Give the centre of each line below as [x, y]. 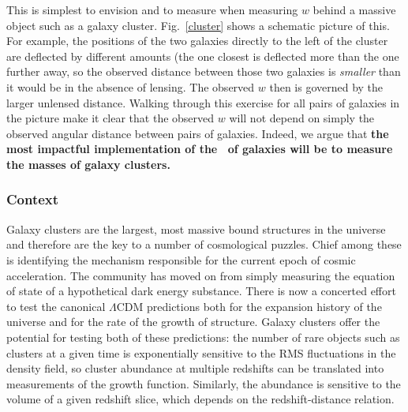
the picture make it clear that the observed [110, 118]
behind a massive [354, 9]
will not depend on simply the [302, 118]
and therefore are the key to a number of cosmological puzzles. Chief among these [204, 244]
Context [33, 199]
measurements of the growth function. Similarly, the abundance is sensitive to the [204, 383]
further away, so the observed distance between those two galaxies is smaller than [204, 71]
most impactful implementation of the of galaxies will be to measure [200, 149]
